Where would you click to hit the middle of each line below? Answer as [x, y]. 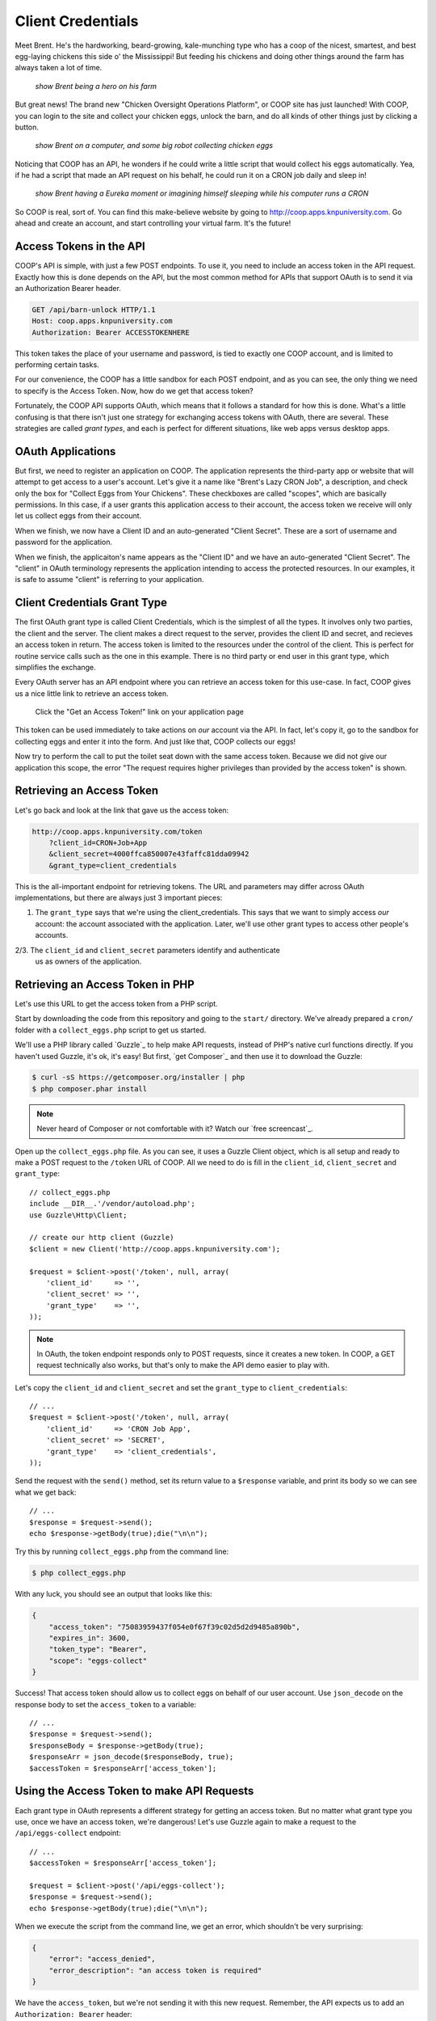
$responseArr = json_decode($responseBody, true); [132, 1757]
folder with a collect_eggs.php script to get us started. [111, 1030]
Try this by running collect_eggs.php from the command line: [122, 1551]
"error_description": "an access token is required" [155, 1970]
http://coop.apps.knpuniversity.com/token [117, 831]
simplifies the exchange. [55, 667]
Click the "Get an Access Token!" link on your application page [139, 712]
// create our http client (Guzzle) [102, 1238]
